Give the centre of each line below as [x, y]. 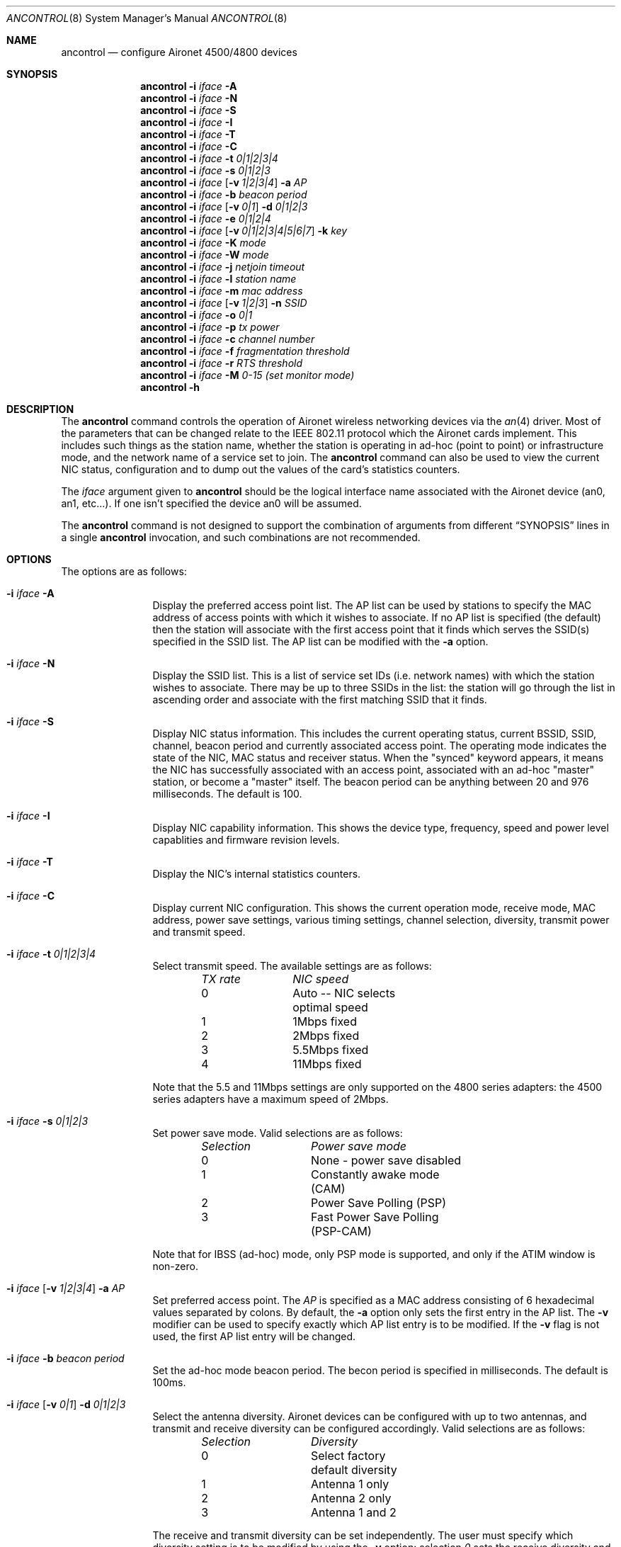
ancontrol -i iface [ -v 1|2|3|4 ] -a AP [224, 182]
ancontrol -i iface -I [187, 122]
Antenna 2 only [351, 1498]
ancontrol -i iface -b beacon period [224, 194]
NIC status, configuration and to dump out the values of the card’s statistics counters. [261, 469]
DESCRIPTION [40, 409]
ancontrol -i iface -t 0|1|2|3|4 [209, 158]
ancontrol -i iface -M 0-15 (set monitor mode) [247, 375]
